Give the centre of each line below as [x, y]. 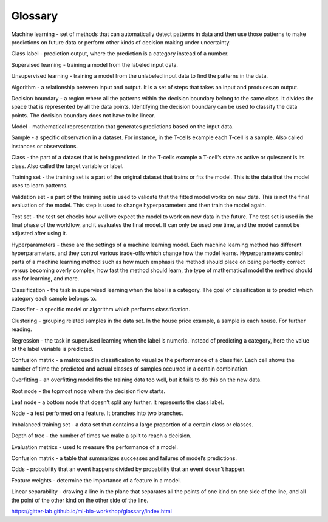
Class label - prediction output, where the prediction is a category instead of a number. [120, 54]
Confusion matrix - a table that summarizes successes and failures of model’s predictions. [124, 458]
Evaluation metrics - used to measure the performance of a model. [95, 447]
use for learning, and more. [45, 279]
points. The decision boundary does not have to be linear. [83, 115]
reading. [22, 329]
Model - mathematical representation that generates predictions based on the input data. [122, 127]
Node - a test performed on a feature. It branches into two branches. [97, 413]
